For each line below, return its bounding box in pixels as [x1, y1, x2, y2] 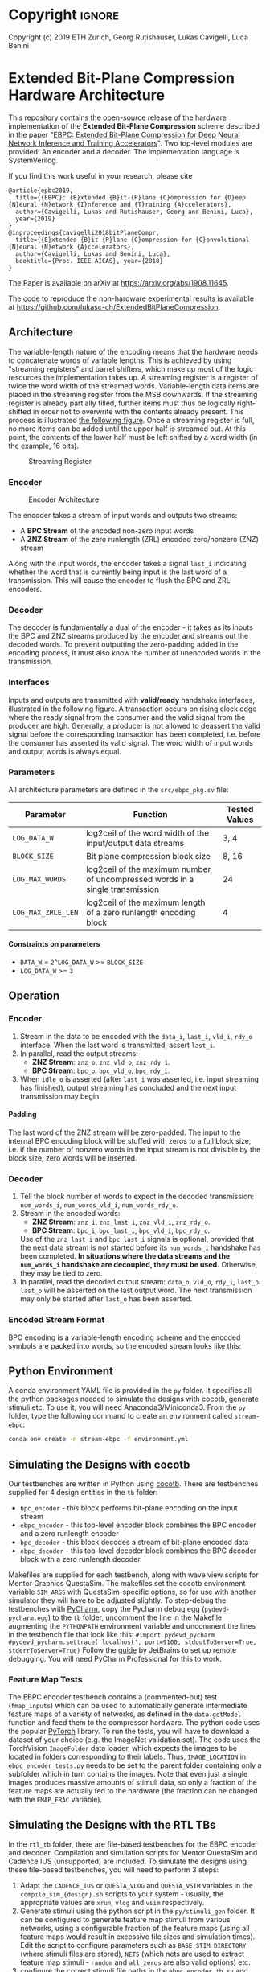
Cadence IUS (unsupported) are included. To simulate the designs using [8, 1856, 247, 1867]
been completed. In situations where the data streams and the [19, 1251, 231, 1261]
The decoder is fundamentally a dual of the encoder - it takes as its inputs [8, 622, 253, 632]
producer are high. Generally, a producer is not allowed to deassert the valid [8, 721, 260, 730]
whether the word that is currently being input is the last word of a [8, 567, 227, 577]
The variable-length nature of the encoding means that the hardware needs [8, 347, 259, 356]
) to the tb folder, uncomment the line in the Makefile [47, 1613, 223, 1622]
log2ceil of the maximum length [85, 897, 206, 908]
